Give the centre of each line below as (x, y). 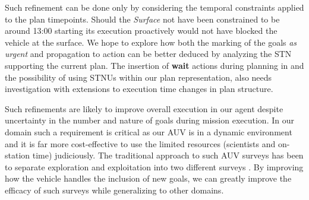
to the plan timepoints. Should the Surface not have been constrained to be (142, 19)
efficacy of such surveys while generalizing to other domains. (114, 190)
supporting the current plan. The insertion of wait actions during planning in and (154, 65)
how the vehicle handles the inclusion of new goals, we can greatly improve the (148, 178)
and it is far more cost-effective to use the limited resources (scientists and (140, 143)
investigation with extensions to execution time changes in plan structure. (139, 89)
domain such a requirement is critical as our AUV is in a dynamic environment (149, 131)
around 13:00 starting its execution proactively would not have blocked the (141, 31)
